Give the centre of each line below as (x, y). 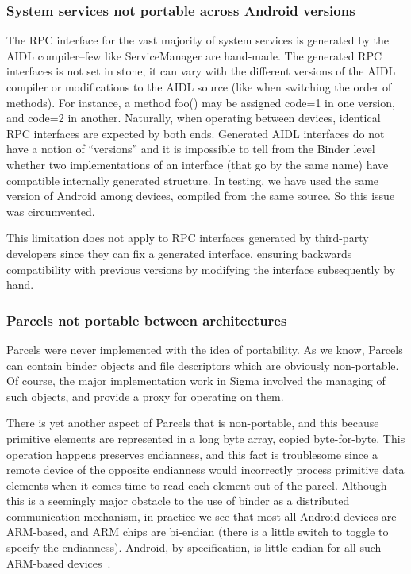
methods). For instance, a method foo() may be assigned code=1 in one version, (201, 102)
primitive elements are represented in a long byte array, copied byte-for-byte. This (206, 438)
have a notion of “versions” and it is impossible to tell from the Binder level (191, 149)
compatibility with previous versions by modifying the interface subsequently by (201, 269)
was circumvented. (51, 211)
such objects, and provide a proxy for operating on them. (145, 396)
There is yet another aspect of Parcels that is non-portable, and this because (193, 423)
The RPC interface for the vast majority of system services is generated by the (198, 40)
